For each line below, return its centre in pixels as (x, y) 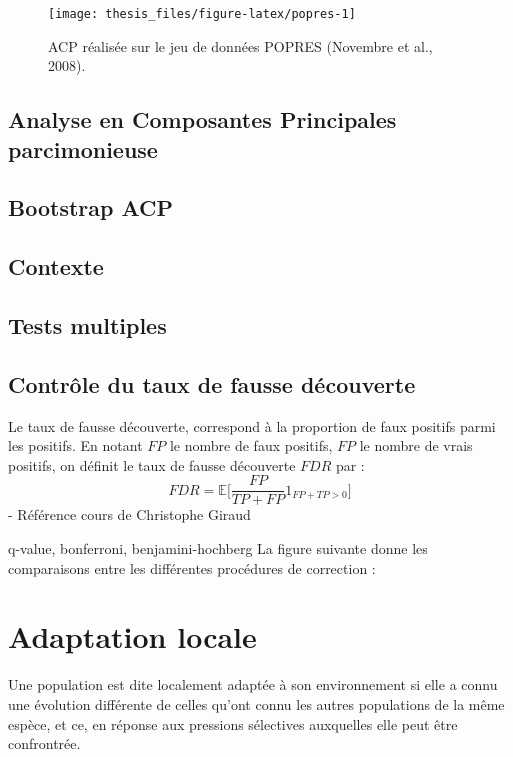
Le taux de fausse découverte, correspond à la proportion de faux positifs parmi (252, 425)
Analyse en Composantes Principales (202, 119)
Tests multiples (87, 324)
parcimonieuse (83, 148)
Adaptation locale (132, 636)
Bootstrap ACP (90, 207)
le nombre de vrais (416, 445)
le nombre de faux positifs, (251, 445)
